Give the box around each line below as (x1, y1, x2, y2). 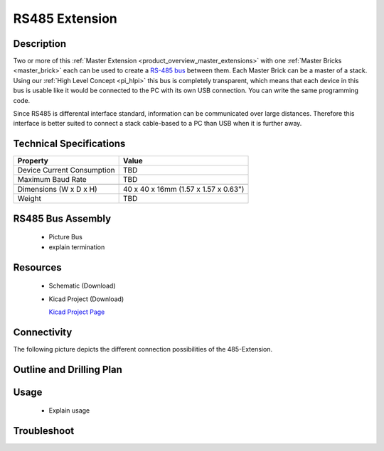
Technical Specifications (13, 138, 126, 150)
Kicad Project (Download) (48, 295, 124, 303)
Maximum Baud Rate (17, 175, 87, 185)
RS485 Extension (13, 11, 117, 26)
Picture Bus (48, 233, 83, 241)
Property (17, 156, 49, 166)
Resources (13, 261, 62, 273)
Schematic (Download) (48, 281, 116, 290)
